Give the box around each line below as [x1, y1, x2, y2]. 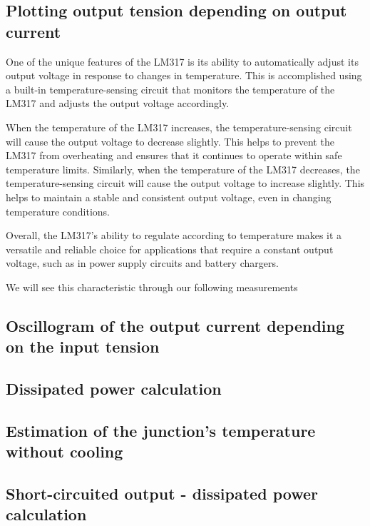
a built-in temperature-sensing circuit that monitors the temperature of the [6, 81, 335, 96]
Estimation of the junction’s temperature [6, 419, 316, 441]
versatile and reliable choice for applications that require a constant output [6, 241, 334, 256]
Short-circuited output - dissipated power [6, 482, 318, 505]
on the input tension [6, 335, 160, 358]
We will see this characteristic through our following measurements [6, 279, 298, 294]
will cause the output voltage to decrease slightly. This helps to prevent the [6, 133, 334, 148]
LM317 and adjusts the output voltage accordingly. [6, 96, 230, 111]
